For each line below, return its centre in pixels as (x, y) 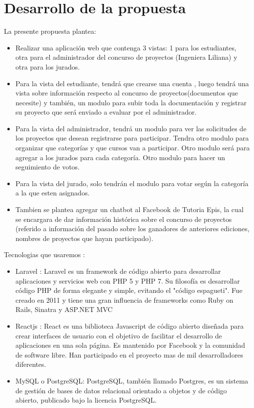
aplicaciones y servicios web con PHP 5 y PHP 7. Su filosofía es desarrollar (127, 280)
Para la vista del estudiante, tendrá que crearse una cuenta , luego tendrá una (132, 83)
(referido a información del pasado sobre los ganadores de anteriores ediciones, (132, 228)
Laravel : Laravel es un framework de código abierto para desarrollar (118, 271)
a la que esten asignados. (53, 193)
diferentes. (31, 364)
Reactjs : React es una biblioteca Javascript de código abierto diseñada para (129, 325)
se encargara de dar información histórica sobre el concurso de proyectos (124, 219)
